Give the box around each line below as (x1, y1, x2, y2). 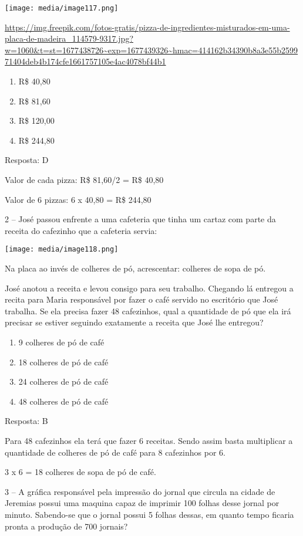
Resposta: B (5, 415, 48, 427)
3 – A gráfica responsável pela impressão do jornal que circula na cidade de (5, 485, 275, 497)
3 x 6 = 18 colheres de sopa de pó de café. (5, 466, 156, 478)
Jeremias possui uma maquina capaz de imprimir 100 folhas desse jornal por (5, 497, 280, 509)
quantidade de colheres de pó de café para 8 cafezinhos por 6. (5, 446, 225, 458)
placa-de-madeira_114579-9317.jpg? (5, 32, 133, 45)
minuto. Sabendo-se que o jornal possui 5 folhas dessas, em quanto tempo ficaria (5, 508, 294, 520)
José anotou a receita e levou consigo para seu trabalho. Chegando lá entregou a (5, 281, 294, 294)
